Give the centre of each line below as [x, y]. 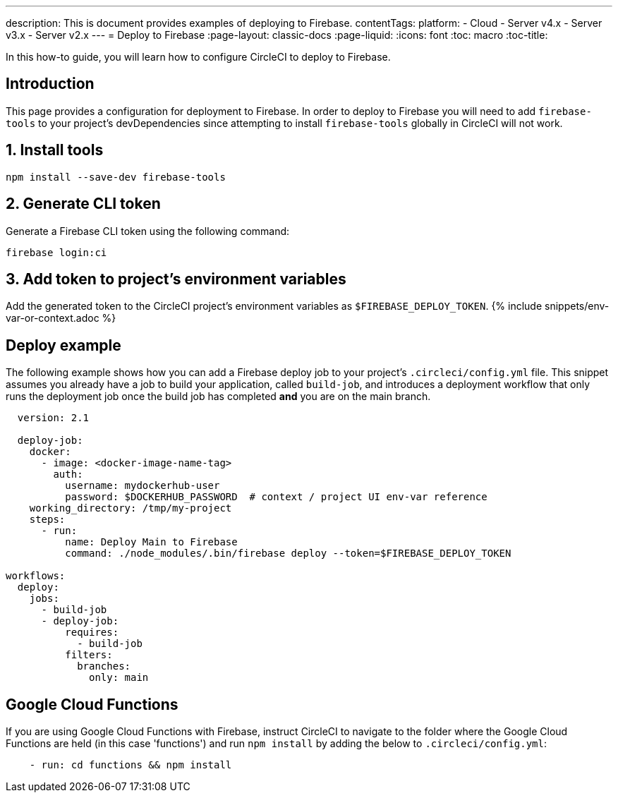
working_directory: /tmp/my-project [131, 508]
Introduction [50, 84]
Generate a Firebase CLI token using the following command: [148, 231]
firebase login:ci [56, 252]
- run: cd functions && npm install [131, 765]
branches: [104, 666]
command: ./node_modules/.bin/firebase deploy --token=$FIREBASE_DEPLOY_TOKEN [288, 554]
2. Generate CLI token [83, 204]
